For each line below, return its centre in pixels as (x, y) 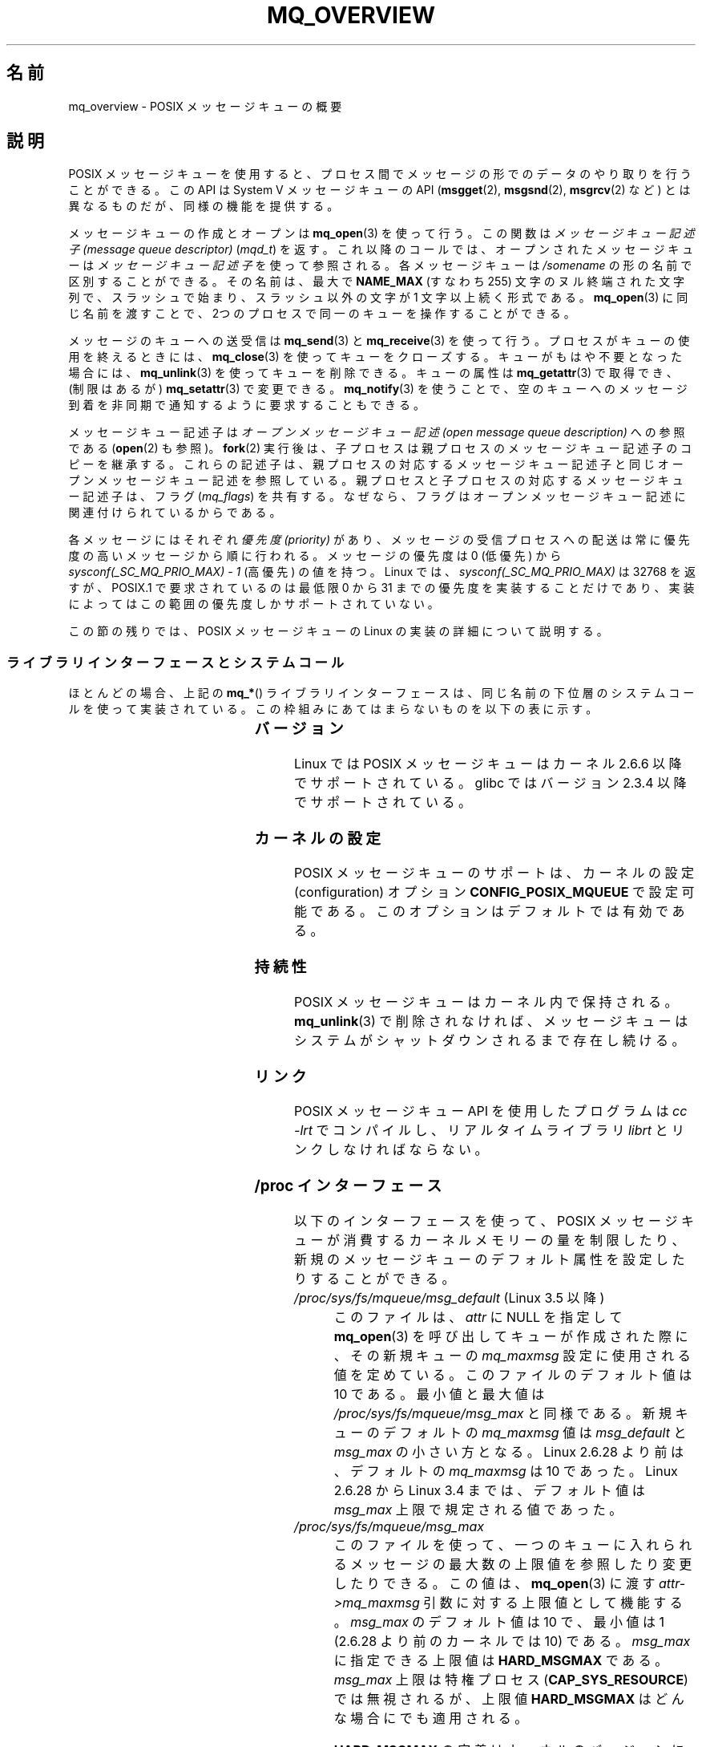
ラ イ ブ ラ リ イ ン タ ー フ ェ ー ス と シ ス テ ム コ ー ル (175, 662)
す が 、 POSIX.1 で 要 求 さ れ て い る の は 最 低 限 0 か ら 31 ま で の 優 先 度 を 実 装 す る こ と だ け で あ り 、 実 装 (381, 588)
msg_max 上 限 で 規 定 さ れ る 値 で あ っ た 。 (478, 1509)
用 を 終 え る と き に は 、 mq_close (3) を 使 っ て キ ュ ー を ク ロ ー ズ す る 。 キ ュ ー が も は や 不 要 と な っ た (375, 357)
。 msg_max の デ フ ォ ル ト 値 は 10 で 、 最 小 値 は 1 (499, 1621)
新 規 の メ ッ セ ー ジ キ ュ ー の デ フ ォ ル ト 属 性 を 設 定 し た (490, 1259)
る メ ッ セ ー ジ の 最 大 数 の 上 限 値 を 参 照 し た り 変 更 (513, 1564)
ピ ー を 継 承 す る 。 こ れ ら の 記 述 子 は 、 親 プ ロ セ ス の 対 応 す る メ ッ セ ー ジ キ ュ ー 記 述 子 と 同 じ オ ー (376, 464)
